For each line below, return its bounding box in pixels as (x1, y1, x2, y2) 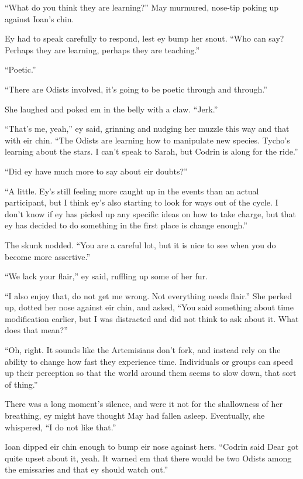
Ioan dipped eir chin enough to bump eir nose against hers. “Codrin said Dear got (5, 440, 299, 453)
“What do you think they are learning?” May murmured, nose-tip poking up (5, 1, 279, 13)
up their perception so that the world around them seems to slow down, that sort (5, 367, 297, 379)
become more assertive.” (5, 250, 91, 262)
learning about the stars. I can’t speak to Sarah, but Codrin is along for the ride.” (5, 145, 298, 158)
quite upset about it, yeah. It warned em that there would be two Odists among (5, 451, 292, 464)
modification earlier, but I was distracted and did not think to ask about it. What (5, 312, 299, 324)
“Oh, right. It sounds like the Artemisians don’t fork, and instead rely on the (5, 344, 281, 356)
